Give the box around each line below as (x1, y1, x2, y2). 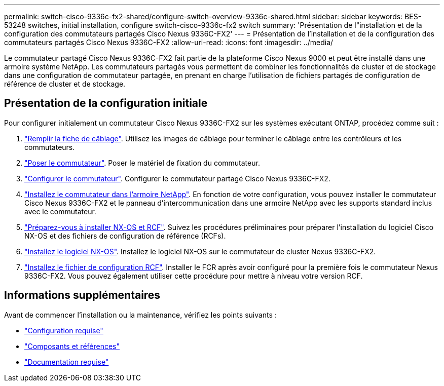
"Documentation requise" (24, 357, 109, 366)
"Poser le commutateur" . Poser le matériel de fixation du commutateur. (24, 158, 260, 167)
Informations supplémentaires (4, 289, 161, 302)
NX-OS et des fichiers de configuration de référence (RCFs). (24, 231, 226, 240)
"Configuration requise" (24, 326, 103, 335)
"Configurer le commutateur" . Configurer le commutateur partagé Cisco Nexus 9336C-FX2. (24, 174, 330, 183)
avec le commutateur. (24, 207, 96, 216)
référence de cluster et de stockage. (4, 80, 126, 88)
